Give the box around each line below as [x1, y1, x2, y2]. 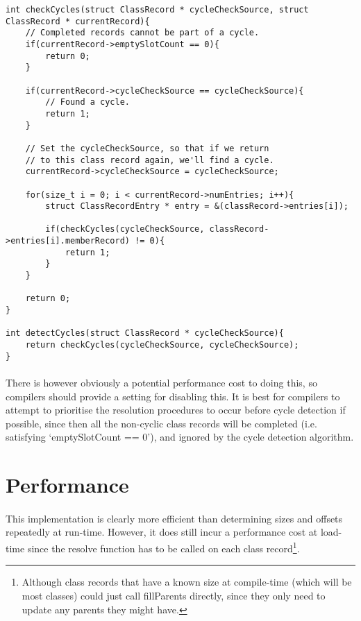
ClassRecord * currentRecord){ [6, 16, 150, 26]
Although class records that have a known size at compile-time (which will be [22, 575, 352, 589]
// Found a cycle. [45, 97, 130, 108]
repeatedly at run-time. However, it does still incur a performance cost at [6, 525, 318, 539]
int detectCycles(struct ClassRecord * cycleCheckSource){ [6, 328, 284, 339]
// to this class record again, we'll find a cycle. [25, 155, 274, 165]
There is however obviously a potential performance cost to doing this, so [6, 375, 317, 389]
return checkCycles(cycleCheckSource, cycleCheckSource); [25, 340, 299, 350]
